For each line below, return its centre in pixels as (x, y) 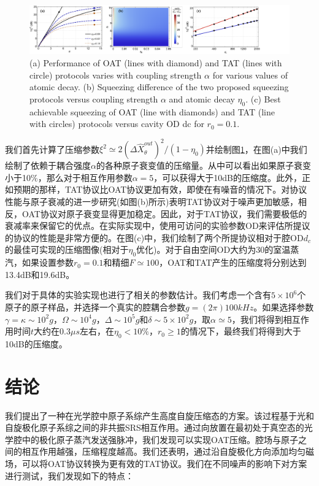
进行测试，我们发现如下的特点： (69, 475)
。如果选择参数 (284, 307)
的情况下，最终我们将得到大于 (241, 331)
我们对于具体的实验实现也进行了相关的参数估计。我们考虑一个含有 (138, 295)
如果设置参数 (48, 262)
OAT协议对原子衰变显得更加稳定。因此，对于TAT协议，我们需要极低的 (164, 213)
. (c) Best (263, 98)
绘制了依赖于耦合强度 (48, 165)
